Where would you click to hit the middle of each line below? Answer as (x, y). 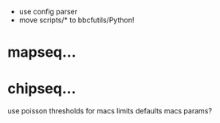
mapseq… (42, 52)
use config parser (48, 12)
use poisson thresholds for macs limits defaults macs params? (110, 111)
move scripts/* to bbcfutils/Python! (77, 20)
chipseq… (42, 89)
